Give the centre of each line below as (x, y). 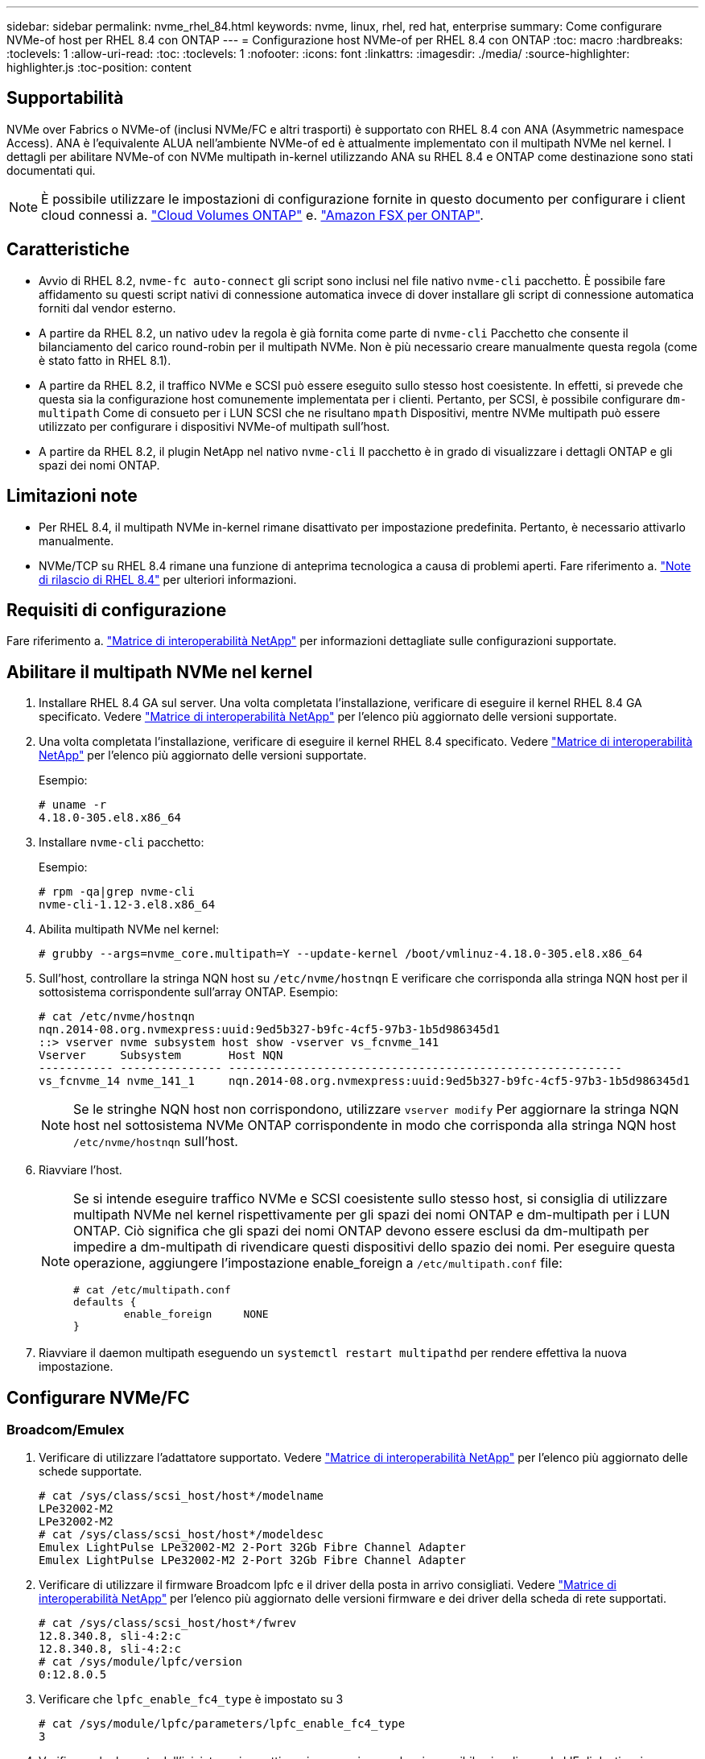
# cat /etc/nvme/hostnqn (117, 1017)
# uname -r (73, 805)
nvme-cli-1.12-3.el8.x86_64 (127, 905)
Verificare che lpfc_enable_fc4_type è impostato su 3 (191, 1699)
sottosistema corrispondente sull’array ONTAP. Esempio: (189, 992)
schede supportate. (91, 1471)
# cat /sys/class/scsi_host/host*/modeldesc (181, 1535)
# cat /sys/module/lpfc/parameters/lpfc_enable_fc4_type (222, 1724)
